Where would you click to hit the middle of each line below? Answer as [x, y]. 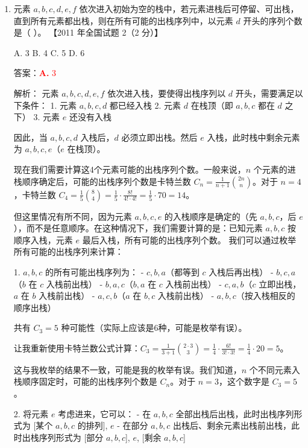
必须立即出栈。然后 [159, 137]
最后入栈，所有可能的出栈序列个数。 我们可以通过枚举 [189, 239]
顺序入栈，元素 [43, 239]
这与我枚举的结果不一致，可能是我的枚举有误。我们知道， [127, 369]
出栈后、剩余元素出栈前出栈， [232, 425]
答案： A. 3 [35, 73]
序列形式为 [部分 [71, 437]
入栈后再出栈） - [241, 271]
